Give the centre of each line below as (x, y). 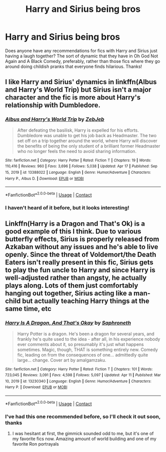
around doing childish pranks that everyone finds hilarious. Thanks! (74, 66)
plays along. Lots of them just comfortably (72, 286)
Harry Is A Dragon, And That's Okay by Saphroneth (68, 323)
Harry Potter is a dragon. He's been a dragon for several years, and (86, 334)
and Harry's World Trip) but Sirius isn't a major (78, 90)
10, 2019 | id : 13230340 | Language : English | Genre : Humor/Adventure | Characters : (78, 381)
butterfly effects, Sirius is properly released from (82, 239)
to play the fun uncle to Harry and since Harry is (80, 270)
